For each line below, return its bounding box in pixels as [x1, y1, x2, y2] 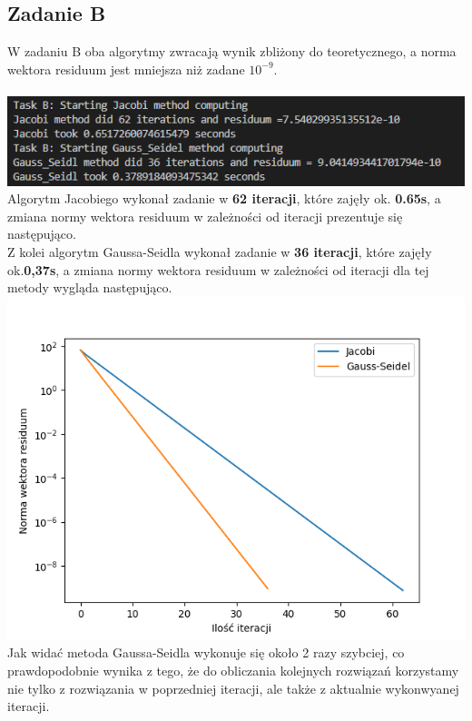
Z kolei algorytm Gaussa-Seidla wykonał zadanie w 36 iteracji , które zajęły [7, 242, 432, 261]
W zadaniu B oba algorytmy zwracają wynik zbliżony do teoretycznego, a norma [7, 42, 457, 61]
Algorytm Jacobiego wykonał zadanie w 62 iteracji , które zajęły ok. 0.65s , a [7, 189, 441, 208]
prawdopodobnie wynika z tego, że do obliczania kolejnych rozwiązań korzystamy [7, 660, 459, 679]
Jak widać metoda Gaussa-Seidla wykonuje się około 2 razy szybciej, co [7, 643, 405, 662]
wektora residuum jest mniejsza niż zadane [7, 59, 245, 78]
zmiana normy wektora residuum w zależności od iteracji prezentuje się [7, 206, 403, 225]
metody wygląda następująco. [7, 278, 172, 297]
